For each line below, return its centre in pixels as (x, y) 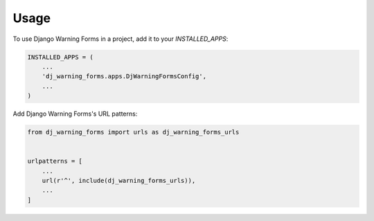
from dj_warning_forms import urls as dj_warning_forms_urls (133, 132)
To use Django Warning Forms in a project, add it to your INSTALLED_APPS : (121, 39)
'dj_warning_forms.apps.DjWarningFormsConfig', (124, 77)
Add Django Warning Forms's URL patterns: (75, 114)
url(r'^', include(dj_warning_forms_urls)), (119, 181)
